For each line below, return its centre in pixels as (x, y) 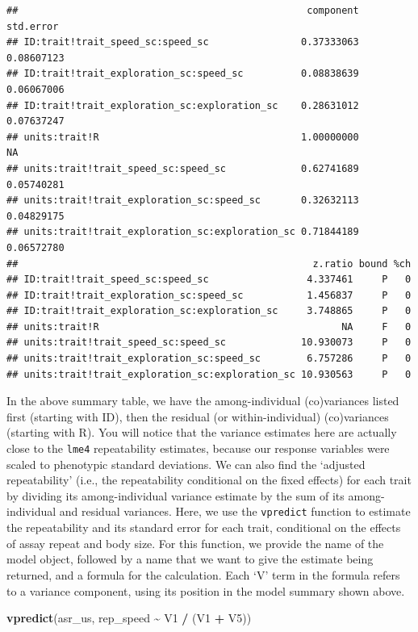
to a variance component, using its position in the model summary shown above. (206, 590)
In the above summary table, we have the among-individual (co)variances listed (203, 401)
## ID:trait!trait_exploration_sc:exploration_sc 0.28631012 (183, 105)
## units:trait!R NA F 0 (209, 326)
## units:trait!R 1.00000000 (183, 137)
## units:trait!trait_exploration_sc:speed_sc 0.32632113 (183, 201)
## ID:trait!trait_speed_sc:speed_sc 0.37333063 (183, 42)
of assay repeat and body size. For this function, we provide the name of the (195, 543)
